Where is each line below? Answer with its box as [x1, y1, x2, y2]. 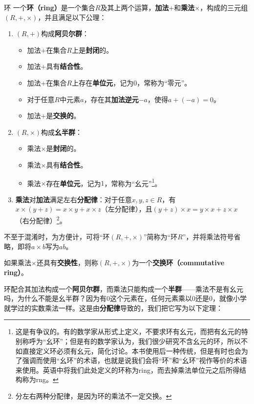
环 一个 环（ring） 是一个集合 [4, 2, 95, 12]
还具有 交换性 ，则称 [36, 257, 98, 268]
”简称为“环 [144, 232, 178, 242]
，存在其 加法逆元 [84, 94, 139, 104]
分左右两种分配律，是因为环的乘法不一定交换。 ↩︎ [15, 390, 172, 401]
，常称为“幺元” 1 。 [104, 176, 162, 188]
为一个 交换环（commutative [132, 257, 225, 268]
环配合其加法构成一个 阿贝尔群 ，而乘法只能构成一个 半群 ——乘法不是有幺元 [4, 283, 243, 294]
